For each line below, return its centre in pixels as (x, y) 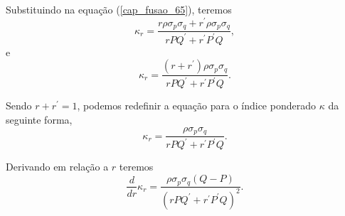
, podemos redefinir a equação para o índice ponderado (196, 106)
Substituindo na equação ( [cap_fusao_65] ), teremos (119, 9)
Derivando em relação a (57, 167)
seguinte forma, (39, 120)
